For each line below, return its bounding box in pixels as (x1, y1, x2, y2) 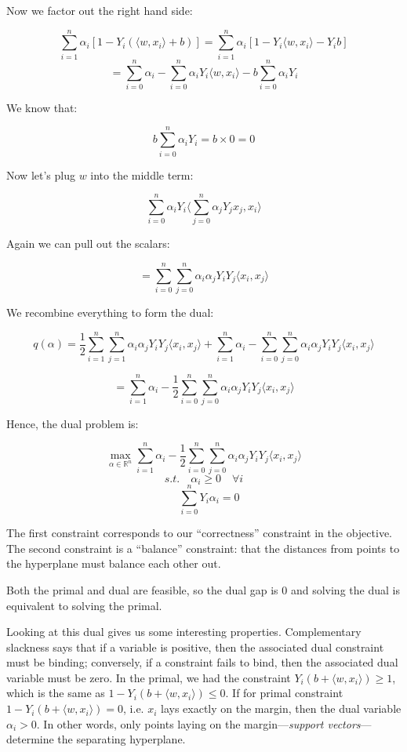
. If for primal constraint (225, 685, 343, 701)
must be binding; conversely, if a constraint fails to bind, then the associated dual (6, 654, 398, 670)
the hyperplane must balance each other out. (6, 555, 221, 572)
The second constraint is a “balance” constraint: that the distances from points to (6, 539, 400, 556)
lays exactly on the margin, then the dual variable (161, 700, 402, 717)
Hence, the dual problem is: (6, 415, 139, 431)
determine (6, 731, 54, 747)
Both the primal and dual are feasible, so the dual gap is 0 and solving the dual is (6, 581, 400, 598)
